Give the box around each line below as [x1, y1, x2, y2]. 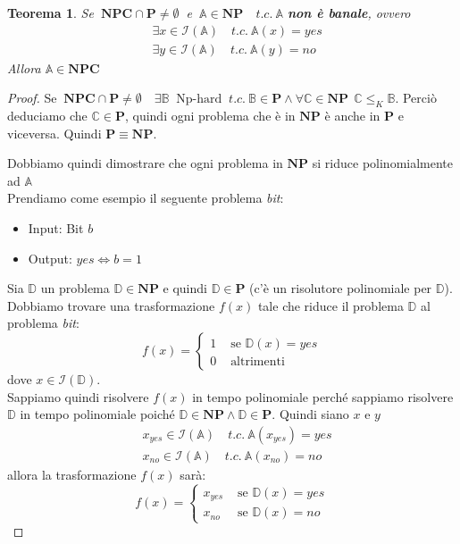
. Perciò [395, 88, 437, 107]
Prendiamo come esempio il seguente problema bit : [7, 188, 284, 207]
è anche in [324, 106, 381, 125]
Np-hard [176, 93, 222, 106]
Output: [28, 248, 72, 267]
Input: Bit [28, 219, 84, 238]
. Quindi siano [272, 405, 349, 423]
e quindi [163, 279, 207, 297]
